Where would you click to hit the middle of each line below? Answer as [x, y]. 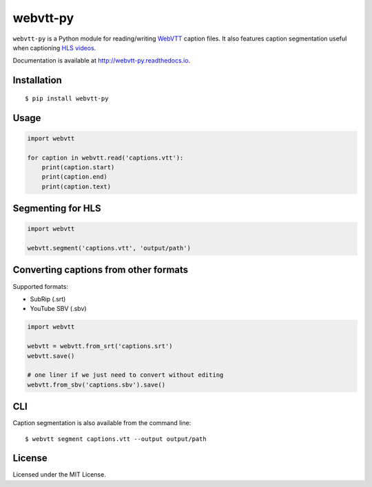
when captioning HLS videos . [54, 47]
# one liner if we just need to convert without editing [125, 375]
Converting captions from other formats [101, 270]
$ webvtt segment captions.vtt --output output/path [116, 439]
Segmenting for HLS [57, 209]
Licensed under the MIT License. [59, 475]
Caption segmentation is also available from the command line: [102, 423]
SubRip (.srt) [48, 299]
